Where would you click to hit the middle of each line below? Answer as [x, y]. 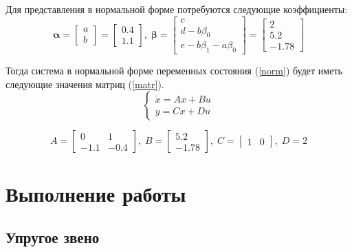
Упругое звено [53, 237]
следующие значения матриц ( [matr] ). [85, 84]
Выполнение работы [96, 193]
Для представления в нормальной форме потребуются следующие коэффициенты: [177, 9]
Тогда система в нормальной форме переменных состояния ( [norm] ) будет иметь [174, 71]
